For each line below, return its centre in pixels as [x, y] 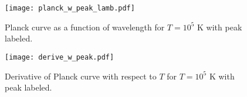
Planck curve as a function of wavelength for [85, 27]
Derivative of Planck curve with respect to [81, 76]
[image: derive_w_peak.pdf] [60, 57]
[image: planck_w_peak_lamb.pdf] [70, 8]
